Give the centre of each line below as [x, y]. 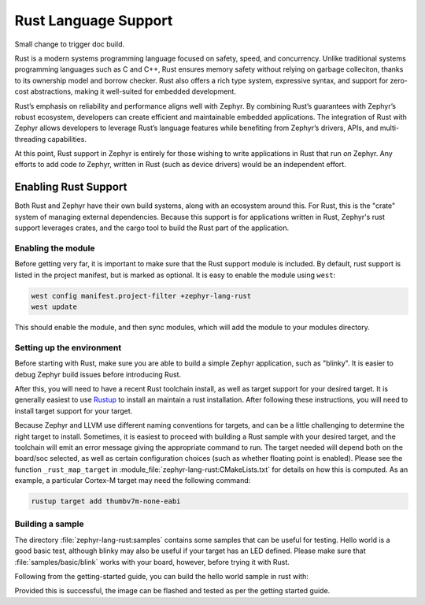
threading [30, 139]
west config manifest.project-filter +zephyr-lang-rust [141, 296]
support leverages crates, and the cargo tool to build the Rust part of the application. [152, 228]
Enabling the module [55, 248]
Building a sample [49, 524]
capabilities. [67, 139]
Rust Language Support [94, 20]
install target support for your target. [74, 410]
